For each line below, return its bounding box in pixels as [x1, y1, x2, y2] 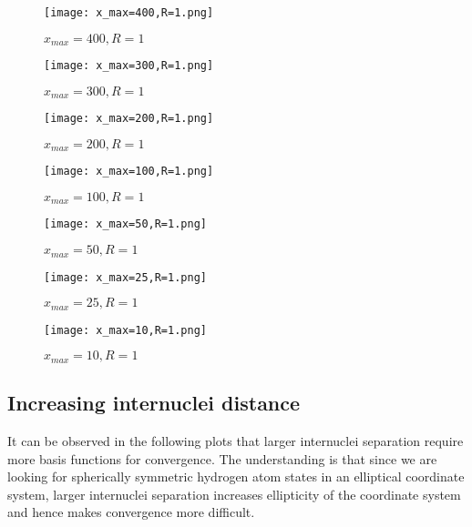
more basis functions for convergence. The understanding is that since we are [7, 449, 437, 468]
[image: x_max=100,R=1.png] [44, 165, 214, 178]
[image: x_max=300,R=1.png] [44, 59, 214, 73]
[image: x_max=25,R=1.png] [44, 270, 207, 284]
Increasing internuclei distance [7, 389, 301, 417]
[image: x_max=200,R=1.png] [44, 112, 214, 126]
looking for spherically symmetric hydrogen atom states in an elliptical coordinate [7, 467, 465, 486]
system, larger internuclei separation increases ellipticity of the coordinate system [7, 484, 461, 503]
